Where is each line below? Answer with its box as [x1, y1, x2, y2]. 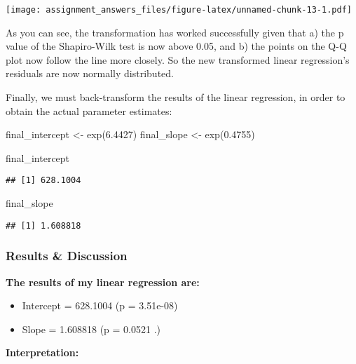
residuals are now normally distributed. [6, 66, 174, 81]
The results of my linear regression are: [6, 274, 200, 289]
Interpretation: [6, 345, 79, 360]
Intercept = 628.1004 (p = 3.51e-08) [22, 298, 178, 313]
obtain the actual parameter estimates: [6, 103, 172, 118]
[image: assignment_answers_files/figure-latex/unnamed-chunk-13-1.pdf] [6, 5, 352, 15]
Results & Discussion [6, 247, 128, 264]
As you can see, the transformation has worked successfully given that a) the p [6, 25, 344, 39]
